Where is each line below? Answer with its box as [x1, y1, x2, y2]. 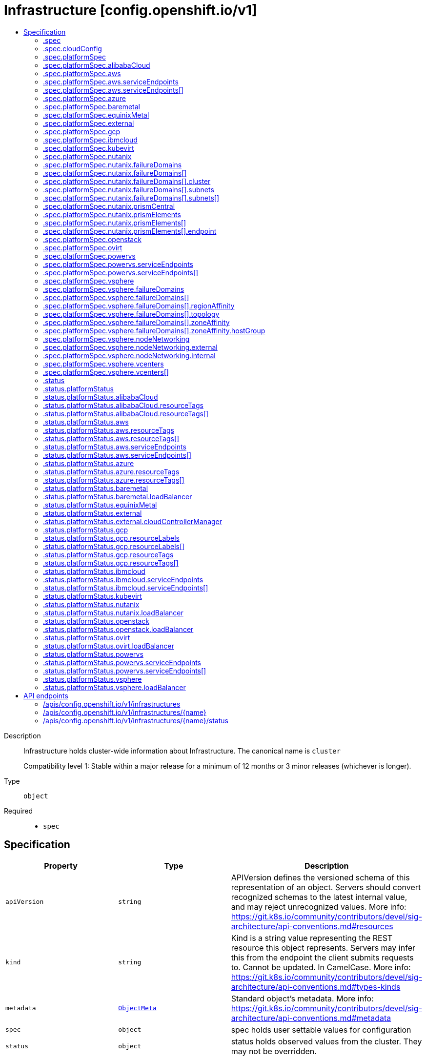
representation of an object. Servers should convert [231, 882, 421, 892]
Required [4, 806, 33, 815]
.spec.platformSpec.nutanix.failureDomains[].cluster [43, 177, 211, 185]
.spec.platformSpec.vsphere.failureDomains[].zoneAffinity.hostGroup [43, 326, 265, 335]
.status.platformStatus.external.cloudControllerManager [43, 517, 223, 526]
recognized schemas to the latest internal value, [231, 892, 407, 902]
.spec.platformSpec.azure [43, 94, 126, 102]
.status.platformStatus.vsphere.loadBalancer [43, 683, 186, 692]
